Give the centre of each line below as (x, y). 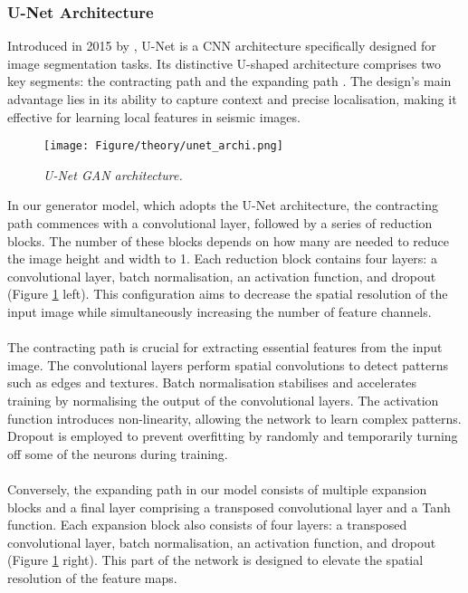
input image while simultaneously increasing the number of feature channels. (220, 311)
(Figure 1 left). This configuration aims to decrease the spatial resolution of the (228, 294)
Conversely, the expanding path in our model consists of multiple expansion (217, 488)
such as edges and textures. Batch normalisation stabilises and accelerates (212, 383)
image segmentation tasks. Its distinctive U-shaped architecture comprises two (224, 63)
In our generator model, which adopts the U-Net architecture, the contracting (223, 205)
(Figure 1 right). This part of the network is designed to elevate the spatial (215, 560)
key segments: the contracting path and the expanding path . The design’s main (229, 81)
